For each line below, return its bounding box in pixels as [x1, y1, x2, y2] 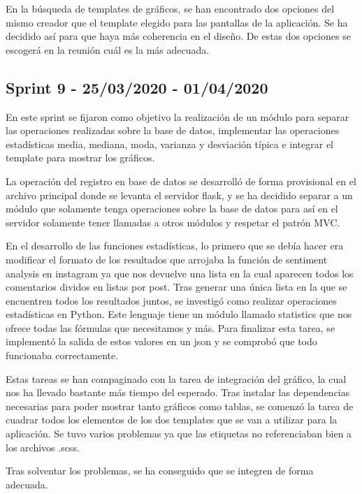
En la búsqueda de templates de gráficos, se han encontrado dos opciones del [6, 1, 335, 15]
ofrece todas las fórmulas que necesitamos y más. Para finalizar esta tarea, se [6, 320, 335, 335]
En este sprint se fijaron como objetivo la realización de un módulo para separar [6, 109, 349, 124]
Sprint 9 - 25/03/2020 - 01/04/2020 [6, 76, 268, 98]
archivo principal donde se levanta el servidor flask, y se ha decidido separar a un [6, 187, 353, 202]
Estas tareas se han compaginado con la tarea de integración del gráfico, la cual [6, 371, 347, 386]
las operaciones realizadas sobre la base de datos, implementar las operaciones [6, 123, 340, 138]
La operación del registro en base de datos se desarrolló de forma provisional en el [6, 173, 356, 188]
